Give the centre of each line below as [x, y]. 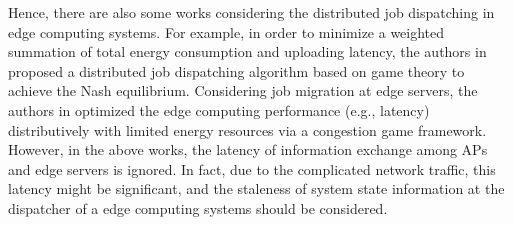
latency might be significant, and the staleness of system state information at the [256, 188]
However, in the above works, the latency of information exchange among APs [248, 149]
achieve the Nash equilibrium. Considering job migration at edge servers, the [243, 90]
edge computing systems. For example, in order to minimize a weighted [226, 31]
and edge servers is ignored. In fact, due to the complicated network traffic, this [252, 168]
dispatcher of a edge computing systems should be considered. [198, 207]
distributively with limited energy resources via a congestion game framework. [247, 129]
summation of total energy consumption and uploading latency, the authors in [247, 51]
